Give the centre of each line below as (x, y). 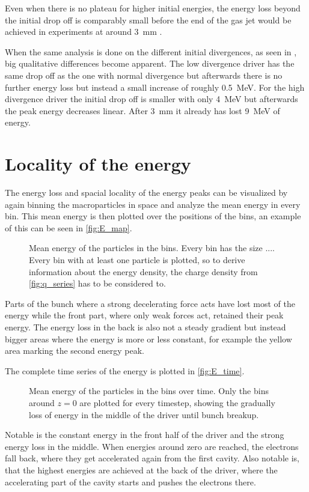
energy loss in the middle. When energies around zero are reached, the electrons (152, 446)
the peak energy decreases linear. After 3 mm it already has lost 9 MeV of (142, 110)
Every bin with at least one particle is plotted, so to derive (137, 260)
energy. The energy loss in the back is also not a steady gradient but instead (145, 327)
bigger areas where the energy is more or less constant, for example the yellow (148, 339)
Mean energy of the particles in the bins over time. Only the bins (149, 391)
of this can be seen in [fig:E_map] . (69, 227)
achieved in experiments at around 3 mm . (84, 32)
